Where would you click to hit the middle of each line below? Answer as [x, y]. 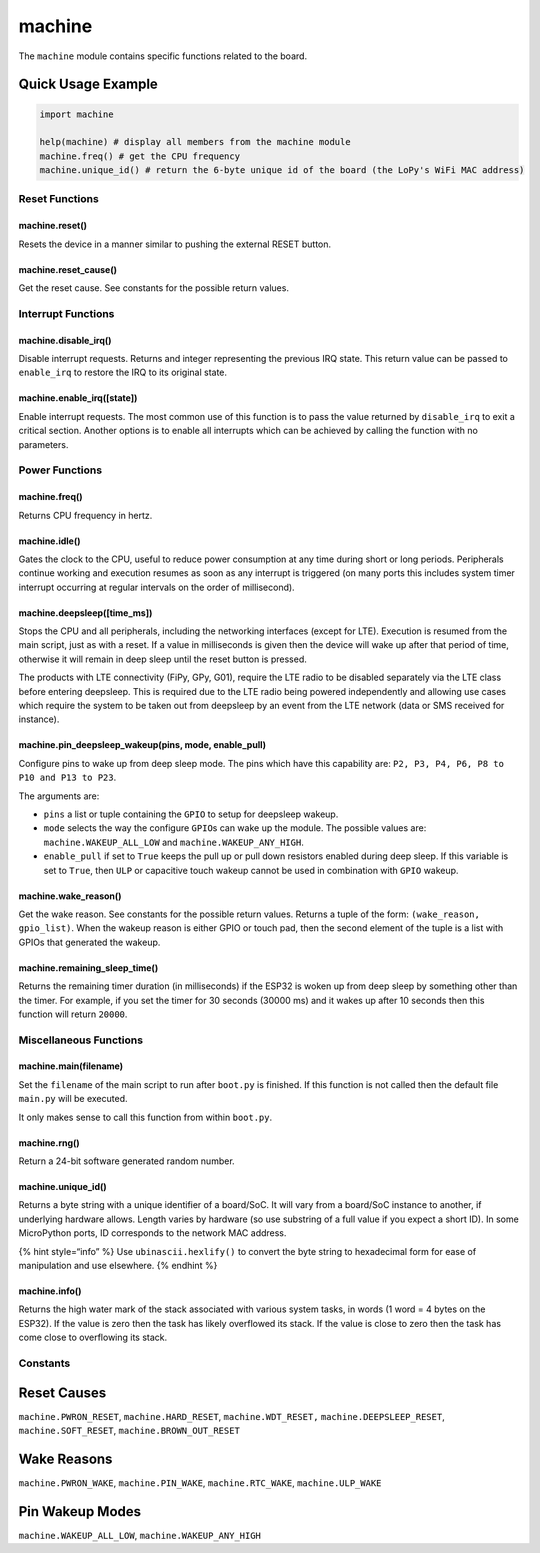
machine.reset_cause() [68, 269]
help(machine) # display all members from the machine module [195, 142]
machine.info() [50, 1291]
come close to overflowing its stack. [93, 1337]
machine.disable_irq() [65, 340]
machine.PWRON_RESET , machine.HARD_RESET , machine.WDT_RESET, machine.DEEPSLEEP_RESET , [231, 1416]
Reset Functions [58, 199]
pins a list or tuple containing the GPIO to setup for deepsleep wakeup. [191, 814]
